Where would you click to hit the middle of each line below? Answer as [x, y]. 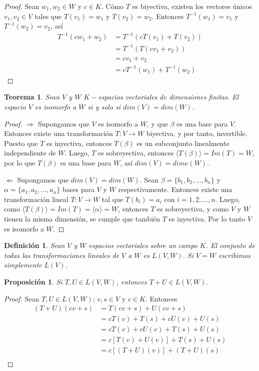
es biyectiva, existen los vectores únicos [192, 6]
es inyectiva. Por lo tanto [207, 218]
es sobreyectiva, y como [193, 209]
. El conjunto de [230, 245]
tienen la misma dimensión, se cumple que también [82, 218]
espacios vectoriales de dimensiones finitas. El [168, 97]
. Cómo [112, 6]
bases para [78, 189]
